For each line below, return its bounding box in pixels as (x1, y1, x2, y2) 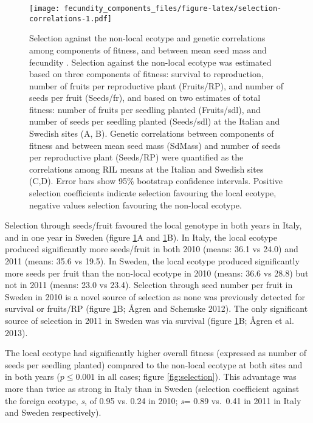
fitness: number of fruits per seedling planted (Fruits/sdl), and (29, 103, 261, 115)
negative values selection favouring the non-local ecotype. (29, 198, 242, 211)
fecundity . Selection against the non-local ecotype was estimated (29, 55, 272, 68)
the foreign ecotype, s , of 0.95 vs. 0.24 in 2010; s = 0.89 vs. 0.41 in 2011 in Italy (5, 394, 301, 407)
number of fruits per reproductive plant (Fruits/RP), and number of (29, 79, 283, 92)
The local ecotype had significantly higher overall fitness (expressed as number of (5, 346, 307, 359)
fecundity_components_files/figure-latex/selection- (64, 4, 282, 13)
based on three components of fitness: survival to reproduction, (29, 67, 264, 80)
